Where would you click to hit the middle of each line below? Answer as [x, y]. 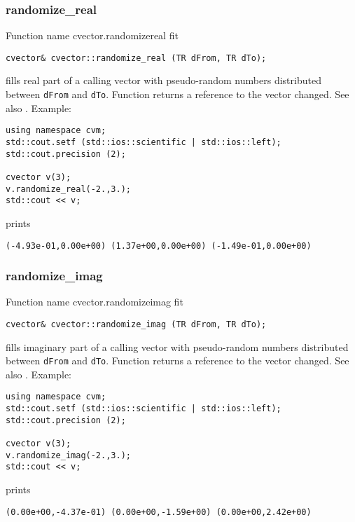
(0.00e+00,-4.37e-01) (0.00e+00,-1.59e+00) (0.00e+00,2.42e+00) [159, 512]
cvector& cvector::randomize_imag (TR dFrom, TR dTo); [136, 324]
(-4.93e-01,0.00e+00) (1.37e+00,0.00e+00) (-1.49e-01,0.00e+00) [159, 246]
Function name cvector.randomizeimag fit [95, 302]
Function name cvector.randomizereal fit [92, 35]
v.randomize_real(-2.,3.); [68, 189]
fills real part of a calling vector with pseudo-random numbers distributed [163, 80]
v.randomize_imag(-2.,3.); [68, 455]
